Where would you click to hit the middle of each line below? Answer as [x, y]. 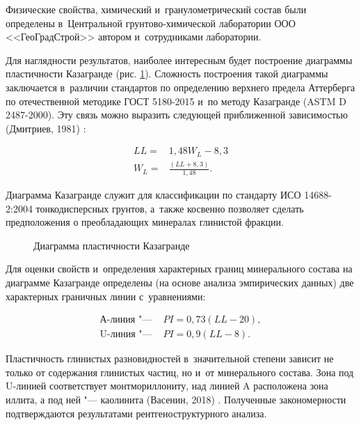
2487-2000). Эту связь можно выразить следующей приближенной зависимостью [177, 115]
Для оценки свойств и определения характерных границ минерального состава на [179, 269]
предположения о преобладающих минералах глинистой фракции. [145, 222]
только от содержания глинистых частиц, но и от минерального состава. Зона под [180, 372]
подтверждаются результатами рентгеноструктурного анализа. [136, 413]
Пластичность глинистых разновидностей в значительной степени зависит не [170, 358]
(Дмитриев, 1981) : [46, 128]
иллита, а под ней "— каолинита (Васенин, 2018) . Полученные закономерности [176, 399]
